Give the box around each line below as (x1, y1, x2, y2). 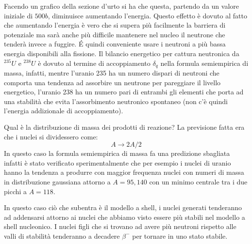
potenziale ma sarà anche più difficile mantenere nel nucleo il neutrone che (4, 29, 225, 39)
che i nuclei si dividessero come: (4, 131, 98, 141)
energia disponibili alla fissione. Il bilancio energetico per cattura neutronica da (4, 48, 239, 58)
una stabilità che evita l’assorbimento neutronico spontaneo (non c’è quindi (4, 96, 228, 106)
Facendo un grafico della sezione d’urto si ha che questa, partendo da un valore (4, 1, 239, 11)
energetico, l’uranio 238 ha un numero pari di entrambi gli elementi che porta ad (4, 87, 244, 97)
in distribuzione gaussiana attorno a (4, 176, 111, 186)
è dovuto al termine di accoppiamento (38, 58, 151, 68)
